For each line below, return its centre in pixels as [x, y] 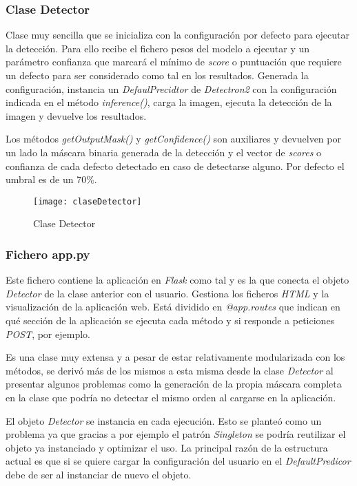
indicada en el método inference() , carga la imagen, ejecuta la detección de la [169, 102]
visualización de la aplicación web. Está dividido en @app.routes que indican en [173, 307]
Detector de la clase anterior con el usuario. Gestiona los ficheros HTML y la [167, 293]
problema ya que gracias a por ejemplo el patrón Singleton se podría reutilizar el [176, 434]
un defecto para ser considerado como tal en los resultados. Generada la [157, 75]
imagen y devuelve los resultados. [76, 115]
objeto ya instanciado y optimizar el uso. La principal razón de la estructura [167, 447]
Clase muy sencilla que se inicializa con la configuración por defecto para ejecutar [177, 35]
